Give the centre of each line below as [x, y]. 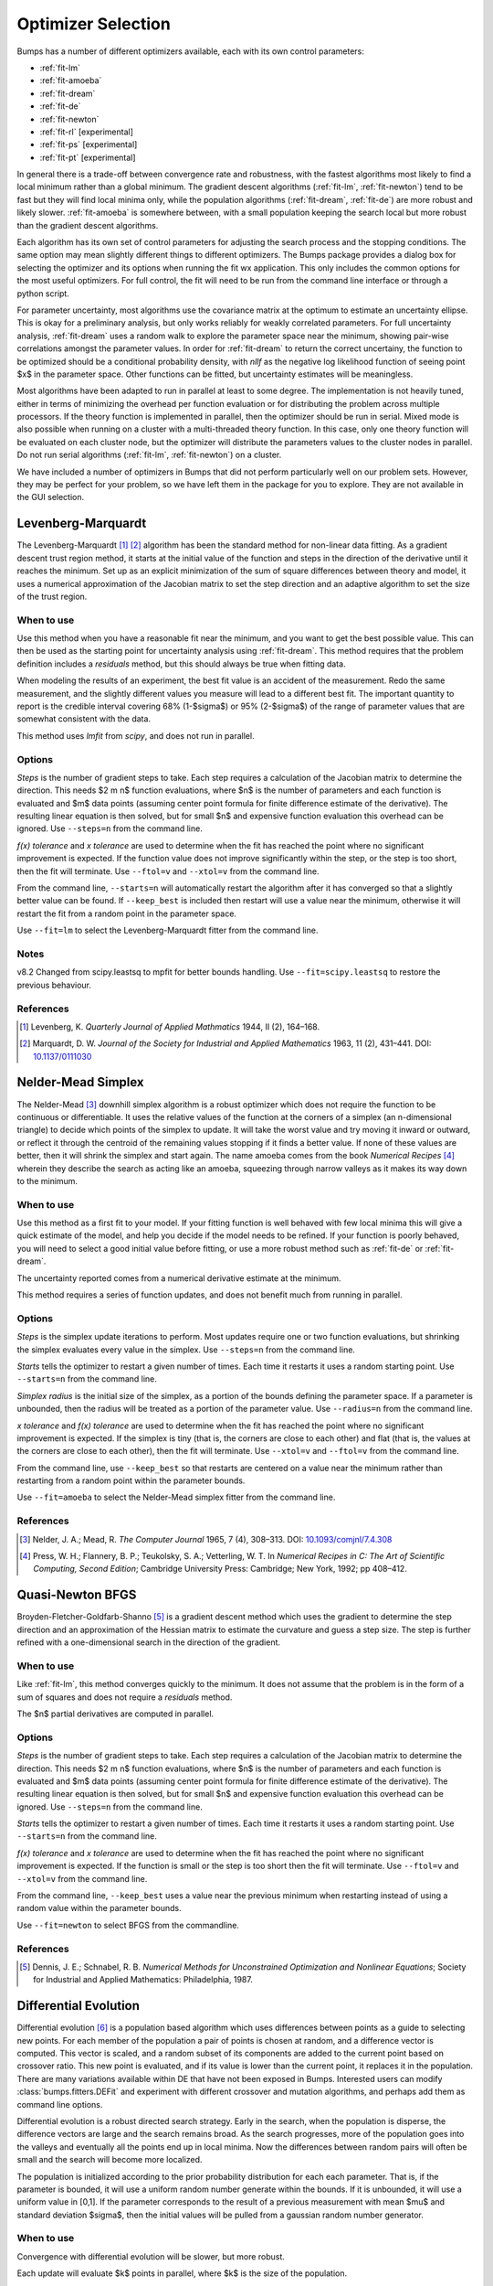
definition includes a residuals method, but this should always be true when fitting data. [181, 664]
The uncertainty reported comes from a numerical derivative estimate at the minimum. [179, 1278]
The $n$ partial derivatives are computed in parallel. [115, 1714]
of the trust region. [52, 596]
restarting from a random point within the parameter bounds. [131, 1480]
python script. [43, 294]
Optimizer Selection [94, 24]
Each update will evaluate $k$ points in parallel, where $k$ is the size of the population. [182, 2273]
